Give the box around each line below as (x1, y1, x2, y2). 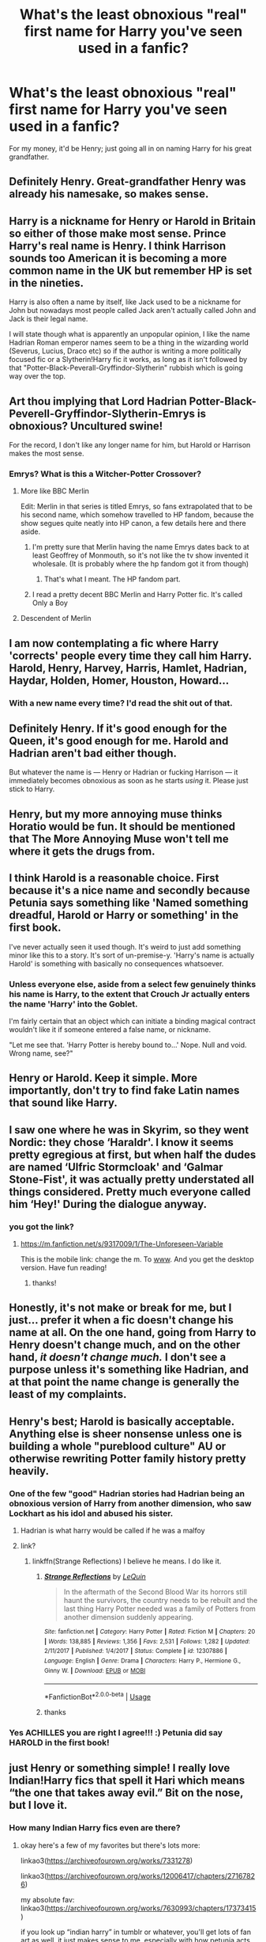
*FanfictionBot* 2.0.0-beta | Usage (43, 1691, 152, 1701)
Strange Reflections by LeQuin (43, 1572, 147, 1582)
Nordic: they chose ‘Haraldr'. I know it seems (9, 1135, 234, 1149)
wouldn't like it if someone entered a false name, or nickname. (9, 1024, 212, 1034)
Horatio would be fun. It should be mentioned (9, 820, 236, 833)
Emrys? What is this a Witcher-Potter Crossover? (9, 468, 202, 479)
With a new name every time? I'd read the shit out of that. (9, 697, 234, 708)
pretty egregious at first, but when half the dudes (9, 1148, 257, 1161)
